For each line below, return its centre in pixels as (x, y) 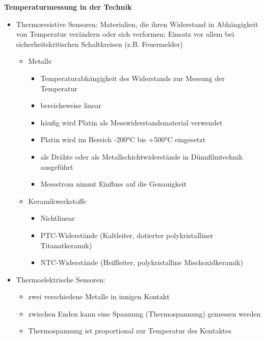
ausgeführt (57, 166)
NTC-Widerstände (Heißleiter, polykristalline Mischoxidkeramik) (142, 262)
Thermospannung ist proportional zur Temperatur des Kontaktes (130, 331)
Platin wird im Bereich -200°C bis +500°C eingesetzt (123, 139)
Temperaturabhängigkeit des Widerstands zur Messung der (132, 78)
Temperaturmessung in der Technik (68, 7)
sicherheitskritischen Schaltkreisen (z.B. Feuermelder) (99, 44)
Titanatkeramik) (66, 245)
